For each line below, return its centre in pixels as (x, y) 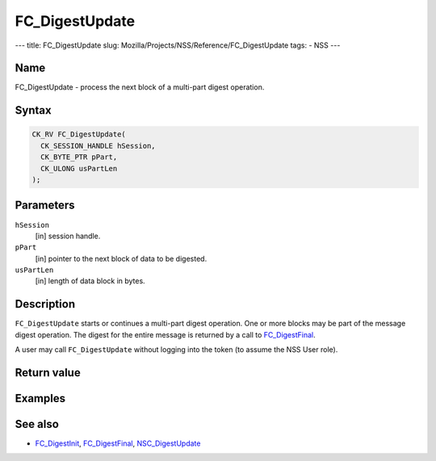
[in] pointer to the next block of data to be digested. (121, 258)
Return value (48, 373)
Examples (40, 398)
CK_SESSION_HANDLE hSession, (99, 146)
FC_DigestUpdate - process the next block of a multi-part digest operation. (140, 87)
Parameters (45, 205)
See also (37, 424)
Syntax (33, 110)
